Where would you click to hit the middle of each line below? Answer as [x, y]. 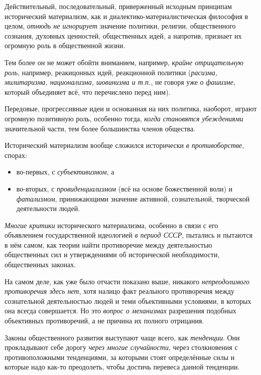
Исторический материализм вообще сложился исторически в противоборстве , [124, 145]
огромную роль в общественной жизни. [65, 45]
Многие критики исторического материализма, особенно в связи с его [111, 225]
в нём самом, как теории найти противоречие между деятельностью [108, 244]
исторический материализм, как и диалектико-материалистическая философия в [126, 16]
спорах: [16, 155]
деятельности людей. [48, 208]
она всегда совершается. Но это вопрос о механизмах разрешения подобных [120, 311]
